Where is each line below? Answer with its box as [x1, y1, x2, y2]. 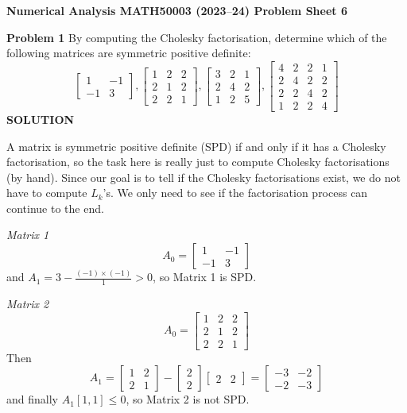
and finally [6, 391, 58, 407]
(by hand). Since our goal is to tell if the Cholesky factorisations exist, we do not [6, 168, 401, 185]
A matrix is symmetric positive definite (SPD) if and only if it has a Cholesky [6, 137, 386, 154]
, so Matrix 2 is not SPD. [126, 391, 250, 407]
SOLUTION [6, 110, 75, 127]
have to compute [6, 184, 87, 201]
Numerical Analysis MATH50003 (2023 [6, 2, 227, 18]
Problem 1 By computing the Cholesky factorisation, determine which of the [6, 29, 387, 45]
